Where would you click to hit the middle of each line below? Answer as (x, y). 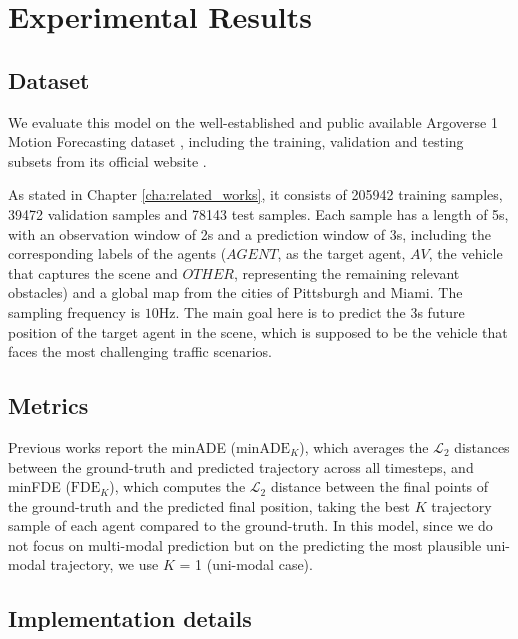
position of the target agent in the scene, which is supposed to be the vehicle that (258, 331)
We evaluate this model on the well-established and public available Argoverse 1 (253, 121)
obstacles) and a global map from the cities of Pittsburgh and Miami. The (235, 292)
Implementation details (130, 618)
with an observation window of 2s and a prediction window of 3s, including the (249, 233)
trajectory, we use (104, 564)
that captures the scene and (93, 272)
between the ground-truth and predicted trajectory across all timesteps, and (241, 466)
